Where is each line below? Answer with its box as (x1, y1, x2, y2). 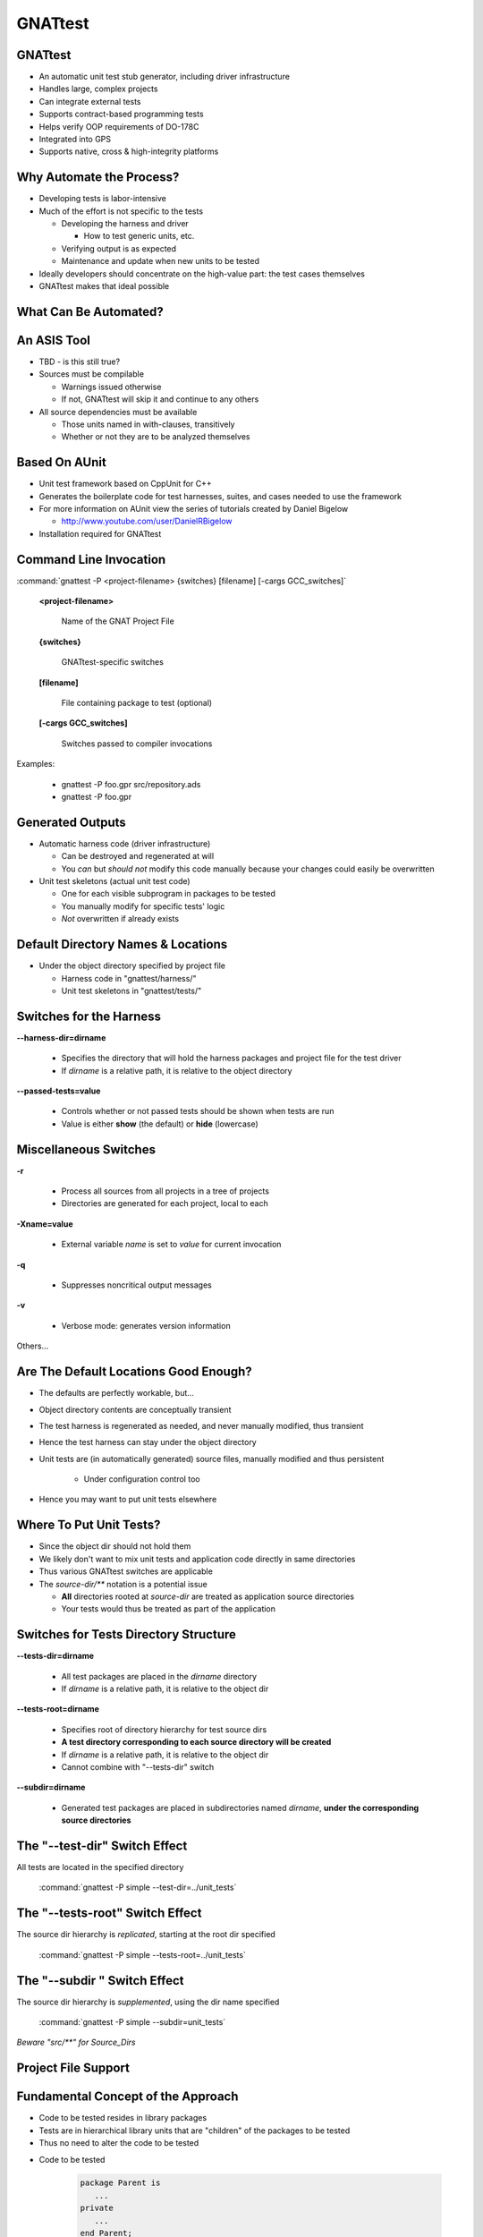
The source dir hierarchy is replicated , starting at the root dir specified (16, 1929, 276, 1940)
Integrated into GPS (38, 134, 112, 145)
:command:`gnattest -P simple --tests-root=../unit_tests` (38, 1949, 246, 1960)
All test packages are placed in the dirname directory (61, 1671, 258, 1681)
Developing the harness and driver (61, 218, 190, 229)
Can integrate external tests (38, 96, 141, 106)
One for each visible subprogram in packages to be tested (61, 889, 276, 899)
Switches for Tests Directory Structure (16, 1627, 237, 1642)
